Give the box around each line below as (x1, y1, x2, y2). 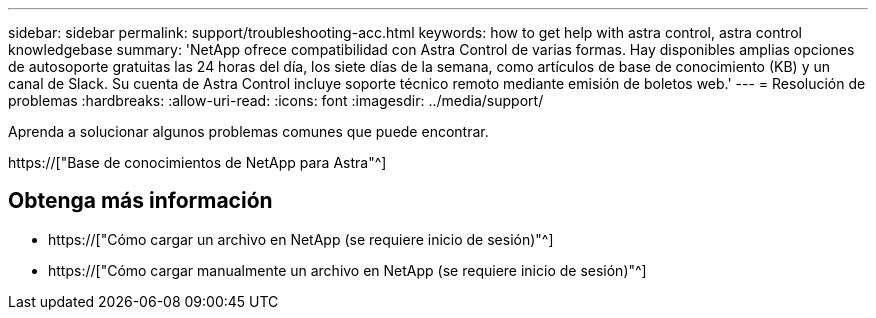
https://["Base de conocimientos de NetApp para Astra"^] (8, 154, 387, 171)
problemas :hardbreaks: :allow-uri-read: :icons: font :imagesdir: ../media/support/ (8, 92, 544, 109)
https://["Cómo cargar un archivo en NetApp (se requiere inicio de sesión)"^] (48, 230, 554, 248)
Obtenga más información (8, 188, 273, 214)
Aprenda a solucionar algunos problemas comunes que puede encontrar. (8, 123, 489, 140)
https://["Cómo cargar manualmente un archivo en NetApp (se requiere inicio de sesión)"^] (48, 261, 647, 279)
